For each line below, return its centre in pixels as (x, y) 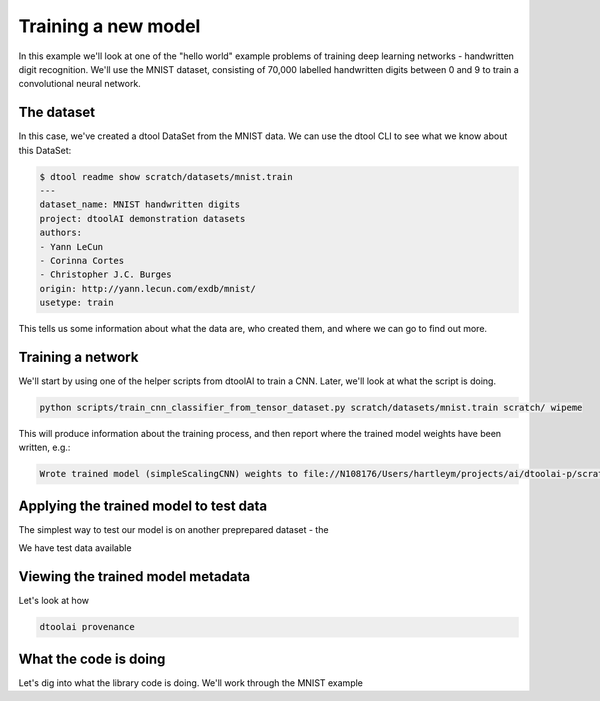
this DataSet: (45, 150)
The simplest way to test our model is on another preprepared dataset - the (173, 529)
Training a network (78, 356)
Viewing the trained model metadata (134, 576)
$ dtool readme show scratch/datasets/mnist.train (166, 176)
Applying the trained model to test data (143, 505)
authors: (61, 233)
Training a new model (109, 26)
